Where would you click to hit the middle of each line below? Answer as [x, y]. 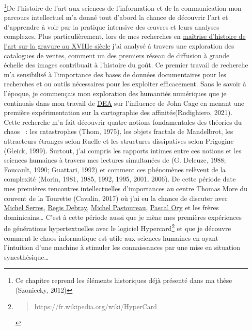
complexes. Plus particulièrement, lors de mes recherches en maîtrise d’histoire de [125, 36]
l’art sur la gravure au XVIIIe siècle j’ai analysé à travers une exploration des [119, 46]
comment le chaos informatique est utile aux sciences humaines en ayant [111, 238]
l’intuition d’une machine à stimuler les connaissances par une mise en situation [122, 247]
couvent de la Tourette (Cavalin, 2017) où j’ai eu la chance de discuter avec [116, 198]
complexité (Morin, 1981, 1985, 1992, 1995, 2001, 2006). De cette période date [120, 179]
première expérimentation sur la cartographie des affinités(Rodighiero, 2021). [118, 112]
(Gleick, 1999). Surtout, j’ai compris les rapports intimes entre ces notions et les [123, 150]
